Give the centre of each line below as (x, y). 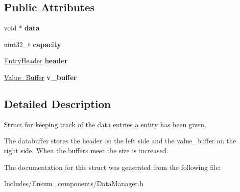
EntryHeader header (36, 61)
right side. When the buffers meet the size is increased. (86, 150)
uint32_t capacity (33, 44)
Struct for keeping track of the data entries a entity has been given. (105, 124)
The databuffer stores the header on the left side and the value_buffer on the (120, 141)
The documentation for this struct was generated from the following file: (112, 167)
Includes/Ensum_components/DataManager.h (74, 183)
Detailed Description (58, 103)
